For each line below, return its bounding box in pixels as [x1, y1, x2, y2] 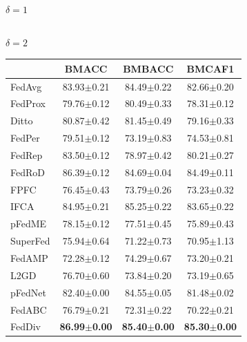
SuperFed [10, 234, 50, 248]
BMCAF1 [186, 61, 235, 75]
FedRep [10, 147, 43, 162]
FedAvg [10, 79, 42, 93]
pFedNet [10, 285, 46, 299]
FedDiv [10, 319, 41, 334]
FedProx [10, 96, 46, 111]
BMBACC [123, 61, 174, 75]
